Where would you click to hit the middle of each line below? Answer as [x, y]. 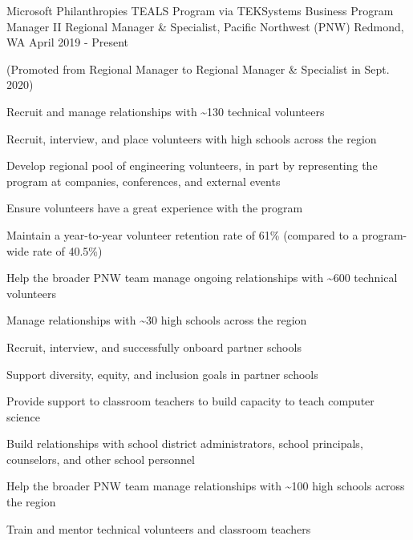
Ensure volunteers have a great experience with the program [155, 208]
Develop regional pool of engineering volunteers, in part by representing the [192, 165]
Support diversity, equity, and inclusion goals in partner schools [162, 374]
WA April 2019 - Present [68, 42]
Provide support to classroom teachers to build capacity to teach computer [190, 401]
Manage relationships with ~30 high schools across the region [157, 320]
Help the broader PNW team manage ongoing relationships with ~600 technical [202, 278]
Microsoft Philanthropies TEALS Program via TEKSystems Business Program [200, 10]
